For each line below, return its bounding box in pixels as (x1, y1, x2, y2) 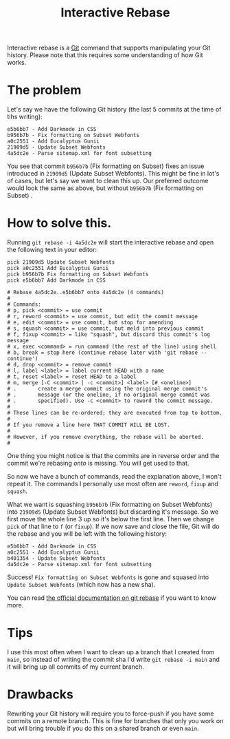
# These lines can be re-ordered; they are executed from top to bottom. (7, 410, 223, 417)
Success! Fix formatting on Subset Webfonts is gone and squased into (7, 573, 209, 581)
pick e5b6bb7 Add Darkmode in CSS (7, 277, 106, 284)
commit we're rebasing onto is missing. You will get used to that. (7, 459, 189, 468)
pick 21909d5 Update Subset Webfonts (7, 259, 115, 266)
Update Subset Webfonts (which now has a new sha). (7, 581, 156, 589)
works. (7, 59, 27, 67)
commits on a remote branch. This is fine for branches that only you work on (7, 716, 224, 725)
